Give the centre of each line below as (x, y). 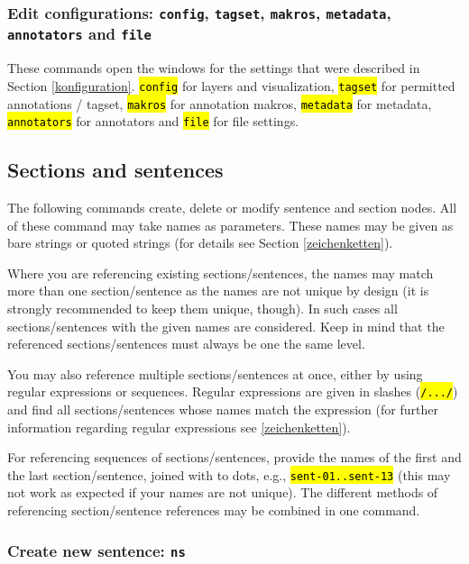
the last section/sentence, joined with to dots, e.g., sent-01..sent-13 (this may (229, 474)
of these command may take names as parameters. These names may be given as (230, 225)
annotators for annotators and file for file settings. (153, 121)
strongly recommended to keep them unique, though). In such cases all (202, 308)
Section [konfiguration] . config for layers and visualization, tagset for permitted (231, 85)
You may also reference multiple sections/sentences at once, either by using (215, 373)
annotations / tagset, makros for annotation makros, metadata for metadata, (220, 103)
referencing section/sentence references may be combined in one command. (214, 510)
